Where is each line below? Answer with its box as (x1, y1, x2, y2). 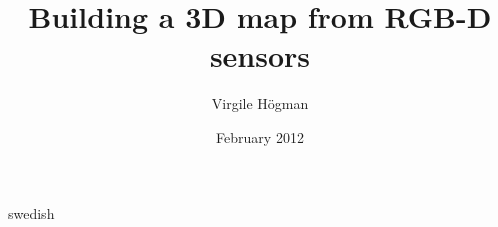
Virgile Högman (211, 93, 309, 114)
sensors (209, 35, 311, 76)
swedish (8, 202, 55, 223)
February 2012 (216, 126, 304, 147)
